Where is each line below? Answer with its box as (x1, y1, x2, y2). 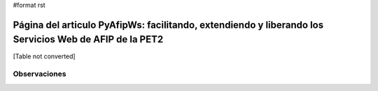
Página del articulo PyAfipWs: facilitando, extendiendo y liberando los (13, 19, 324, 31)
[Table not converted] (13, 52, 76, 60)
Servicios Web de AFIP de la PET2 (13, 33, 164, 45)
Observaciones (13, 69, 66, 79)
